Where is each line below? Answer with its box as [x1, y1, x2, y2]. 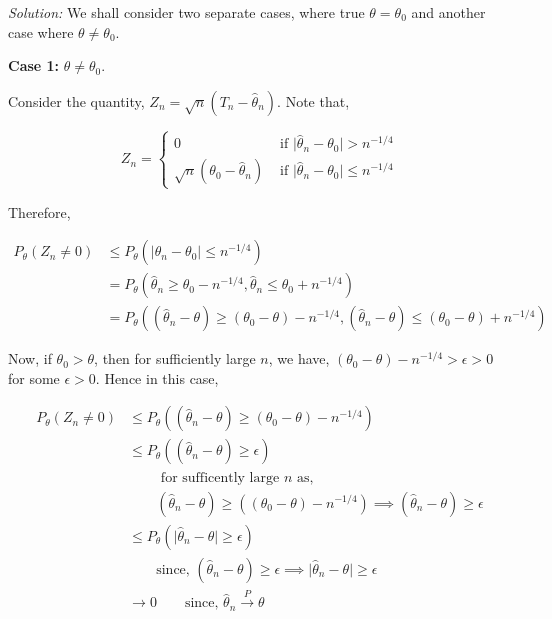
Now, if [8, 348, 52, 369]
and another [411, 2, 486, 22]
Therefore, [8, 201, 71, 222]
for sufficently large [160, 470, 280, 485]
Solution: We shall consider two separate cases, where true [8, 2, 365, 22]
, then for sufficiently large [94, 348, 256, 369]
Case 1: [8, 55, 60, 76]
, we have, [268, 348, 330, 369]
